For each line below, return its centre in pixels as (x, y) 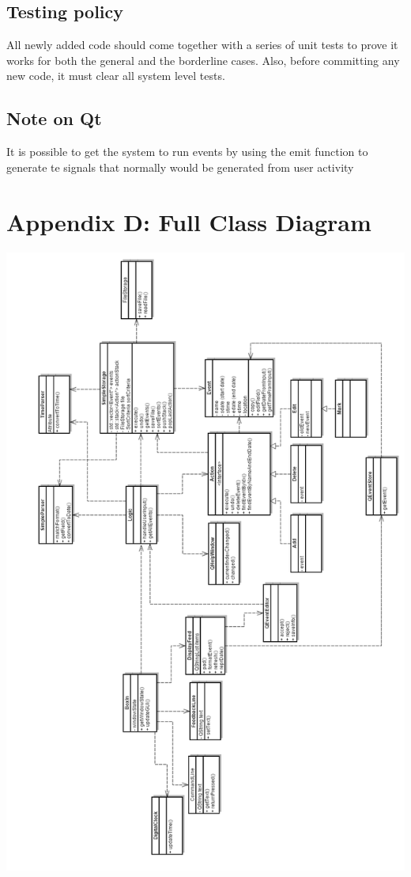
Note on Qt (54, 118)
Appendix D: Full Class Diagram (189, 221)
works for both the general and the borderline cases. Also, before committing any (203, 60)
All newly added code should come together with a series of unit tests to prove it (202, 45)
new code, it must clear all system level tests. (116, 76)
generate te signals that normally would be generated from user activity (180, 167)
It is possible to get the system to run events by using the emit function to (187, 152)
